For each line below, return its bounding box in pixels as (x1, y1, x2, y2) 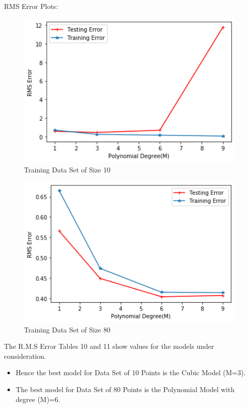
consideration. (4, 350, 46, 361)
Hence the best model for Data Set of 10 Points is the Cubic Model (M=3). (15, 367, 246, 378)
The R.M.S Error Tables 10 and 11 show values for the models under (4, 341, 214, 351)
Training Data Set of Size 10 (24, 164, 111, 174)
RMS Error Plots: (4, 1, 58, 11)
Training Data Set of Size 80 (24, 324, 111, 334)
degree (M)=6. (15, 394, 60, 404)
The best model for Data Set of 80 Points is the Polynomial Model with (15, 384, 235, 394)
